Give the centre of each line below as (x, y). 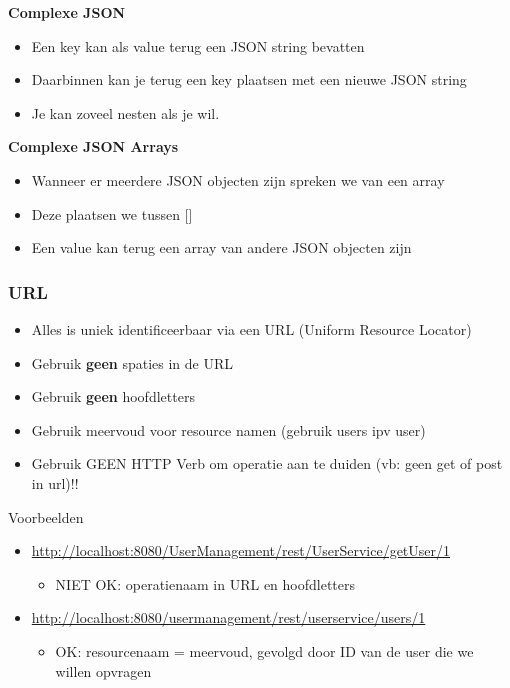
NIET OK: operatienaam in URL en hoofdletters (205, 583)
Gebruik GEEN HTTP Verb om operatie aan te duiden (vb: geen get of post (267, 463)
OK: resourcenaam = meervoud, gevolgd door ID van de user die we (264, 650)
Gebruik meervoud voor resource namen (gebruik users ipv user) (228, 429)
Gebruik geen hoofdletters (113, 396)
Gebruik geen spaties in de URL (132, 362)
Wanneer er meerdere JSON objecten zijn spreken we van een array (238, 179)
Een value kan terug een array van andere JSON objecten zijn (221, 247)
